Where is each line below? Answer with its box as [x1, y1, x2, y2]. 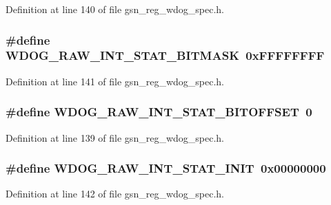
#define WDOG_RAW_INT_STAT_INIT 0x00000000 [6, 160, 326, 177]
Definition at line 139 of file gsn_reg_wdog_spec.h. [6, 130, 224, 144]
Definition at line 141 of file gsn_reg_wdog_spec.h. [6, 74, 224, 88]
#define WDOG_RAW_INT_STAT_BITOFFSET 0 [6, 103, 312, 120]
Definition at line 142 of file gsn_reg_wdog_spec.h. [6, 186, 224, 201]
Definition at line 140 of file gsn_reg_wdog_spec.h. [6, 2, 224, 16]
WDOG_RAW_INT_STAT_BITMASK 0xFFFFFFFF [6, 47, 325, 64]
